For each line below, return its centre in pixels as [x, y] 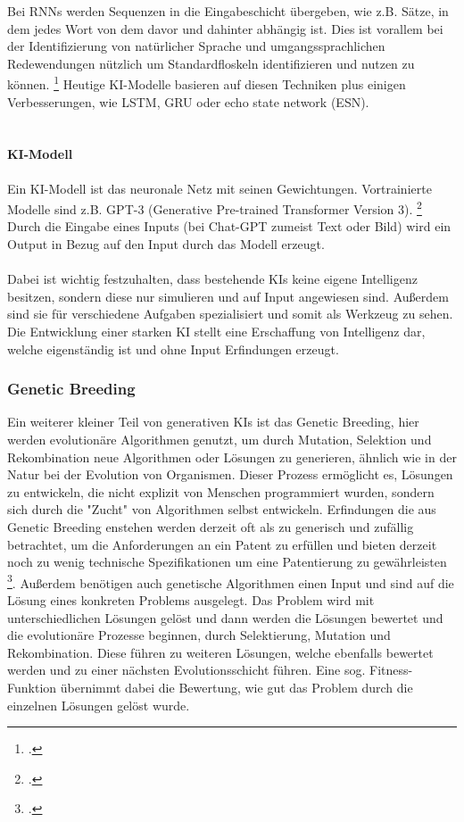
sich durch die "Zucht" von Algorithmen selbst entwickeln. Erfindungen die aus [222, 509]
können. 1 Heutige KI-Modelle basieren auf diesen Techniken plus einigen [207, 83]
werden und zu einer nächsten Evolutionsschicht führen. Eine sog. [186, 670]
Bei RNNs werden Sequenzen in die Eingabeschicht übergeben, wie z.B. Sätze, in [228, 11]
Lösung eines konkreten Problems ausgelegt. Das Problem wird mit [191, 600]
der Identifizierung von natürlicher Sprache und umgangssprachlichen [196, 46]
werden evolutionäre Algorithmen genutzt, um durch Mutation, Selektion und [220, 440]
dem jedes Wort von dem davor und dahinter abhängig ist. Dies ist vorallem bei [225, 28]
